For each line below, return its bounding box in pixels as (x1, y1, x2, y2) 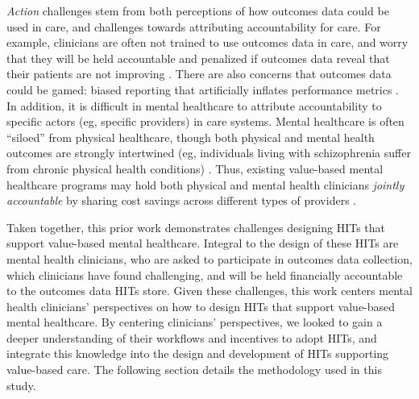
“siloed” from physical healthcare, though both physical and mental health (6, 128, 375, 145)
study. (6, 376, 36, 393)
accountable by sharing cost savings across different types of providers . (6, 192, 357, 209)
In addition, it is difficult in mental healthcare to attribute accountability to (6, 97, 382, 114)
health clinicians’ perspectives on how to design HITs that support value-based (6, 297, 396, 314)
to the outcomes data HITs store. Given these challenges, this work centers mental (6, 282, 413, 299)
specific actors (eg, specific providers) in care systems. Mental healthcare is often (6, 113, 404, 130)
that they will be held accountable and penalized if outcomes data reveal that (6, 49, 390, 66)
